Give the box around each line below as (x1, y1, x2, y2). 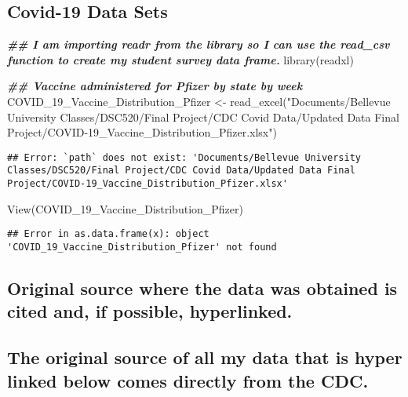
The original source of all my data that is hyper (7, 345, 403, 370)
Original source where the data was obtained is (7, 276, 398, 300)
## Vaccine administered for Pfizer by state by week (7, 78, 303, 94)
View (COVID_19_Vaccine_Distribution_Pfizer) (7, 200, 243, 217)
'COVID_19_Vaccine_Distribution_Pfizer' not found (7, 241, 277, 253)
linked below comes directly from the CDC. (7, 368, 369, 392)
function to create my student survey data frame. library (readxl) (7, 51, 354, 67)
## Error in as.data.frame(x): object (7, 228, 209, 240)
